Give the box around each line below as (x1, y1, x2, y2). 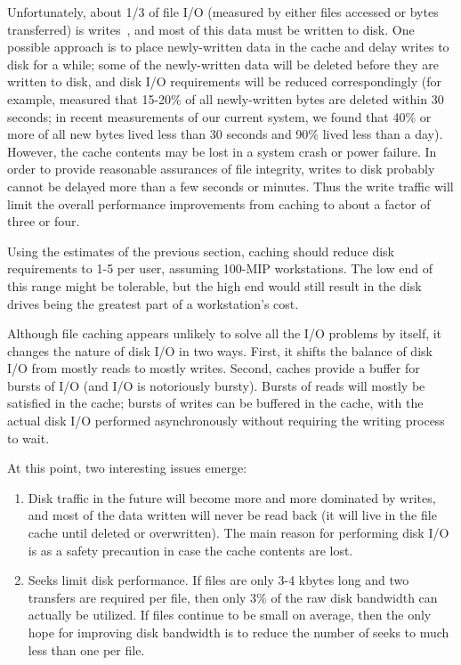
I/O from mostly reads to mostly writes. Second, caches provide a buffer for (7, 359, 420, 377)
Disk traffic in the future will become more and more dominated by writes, (28, 488, 436, 507)
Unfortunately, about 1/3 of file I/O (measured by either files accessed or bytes (7, 3, 439, 20)
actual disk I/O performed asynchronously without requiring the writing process (7, 411, 445, 430)
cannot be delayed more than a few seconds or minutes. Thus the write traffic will (7, 176, 454, 195)
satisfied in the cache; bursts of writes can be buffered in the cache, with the (7, 393, 424, 412)
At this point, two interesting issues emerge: (7, 458, 247, 477)
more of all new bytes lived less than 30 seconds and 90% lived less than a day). (7, 125, 443, 143)
